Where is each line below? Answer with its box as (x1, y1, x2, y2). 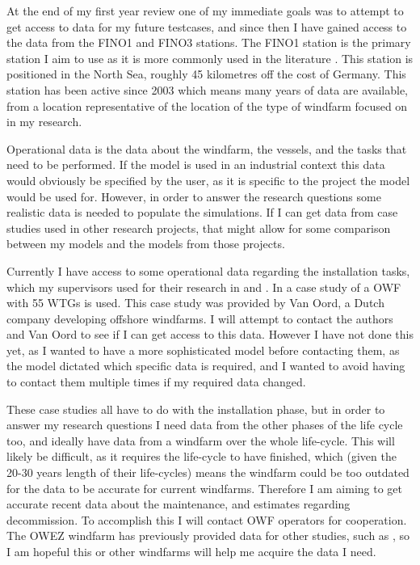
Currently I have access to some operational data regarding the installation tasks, (6, 262, 410, 279)
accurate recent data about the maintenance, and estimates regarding (6, 495, 351, 512)
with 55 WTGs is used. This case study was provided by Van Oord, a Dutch (6, 294, 384, 311)
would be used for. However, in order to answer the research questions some (6, 188, 381, 204)
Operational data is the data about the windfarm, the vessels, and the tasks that (6, 140, 407, 157)
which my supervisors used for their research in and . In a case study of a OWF (6, 278, 401, 295)
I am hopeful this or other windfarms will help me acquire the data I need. (6, 543, 376, 559)
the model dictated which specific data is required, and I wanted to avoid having (6, 357, 405, 374)
